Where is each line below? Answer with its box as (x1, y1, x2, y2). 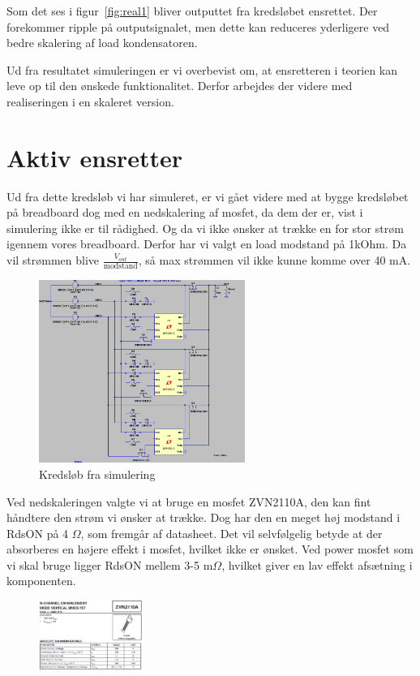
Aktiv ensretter (6, 140, 182, 174)
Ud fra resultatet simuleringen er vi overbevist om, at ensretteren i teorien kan (6, 61, 398, 78)
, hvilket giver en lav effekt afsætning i (221, 556, 413, 573)
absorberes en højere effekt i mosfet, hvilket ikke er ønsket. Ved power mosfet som (6, 540, 414, 558)
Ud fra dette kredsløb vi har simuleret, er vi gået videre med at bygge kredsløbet (6, 187, 409, 205)
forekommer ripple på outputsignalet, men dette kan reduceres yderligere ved (6, 18, 390, 35)
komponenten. (6, 572, 76, 589)
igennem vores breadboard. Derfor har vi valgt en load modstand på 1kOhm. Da (6, 235, 407, 252)
